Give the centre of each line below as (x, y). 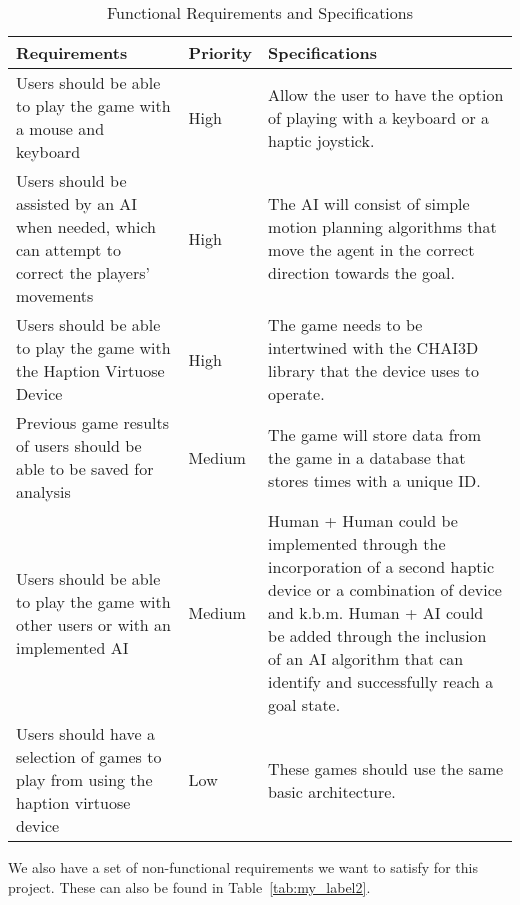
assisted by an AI (77, 203)
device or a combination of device (385, 589)
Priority (220, 52)
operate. (296, 393)
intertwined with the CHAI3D (373, 347)
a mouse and (60, 128)
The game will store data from (375, 434)
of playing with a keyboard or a (379, 117)
